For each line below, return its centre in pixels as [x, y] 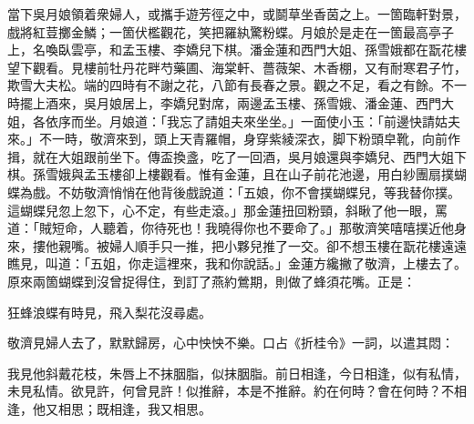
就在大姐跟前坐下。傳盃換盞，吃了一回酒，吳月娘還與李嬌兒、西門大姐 [243, 156]
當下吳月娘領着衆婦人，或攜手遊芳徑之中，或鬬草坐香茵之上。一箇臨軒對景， [237, 14]
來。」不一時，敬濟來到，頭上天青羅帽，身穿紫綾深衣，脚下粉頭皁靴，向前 [227, 139]
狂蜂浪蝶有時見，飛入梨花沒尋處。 [109, 312]
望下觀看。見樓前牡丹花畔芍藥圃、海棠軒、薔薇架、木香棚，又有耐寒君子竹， [237, 67]
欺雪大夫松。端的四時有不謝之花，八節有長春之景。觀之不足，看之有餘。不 [231, 85]
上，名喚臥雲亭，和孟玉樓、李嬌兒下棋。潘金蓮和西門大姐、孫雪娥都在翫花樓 [237, 50]
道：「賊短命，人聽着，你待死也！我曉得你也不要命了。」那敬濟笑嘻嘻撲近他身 [237, 228]
